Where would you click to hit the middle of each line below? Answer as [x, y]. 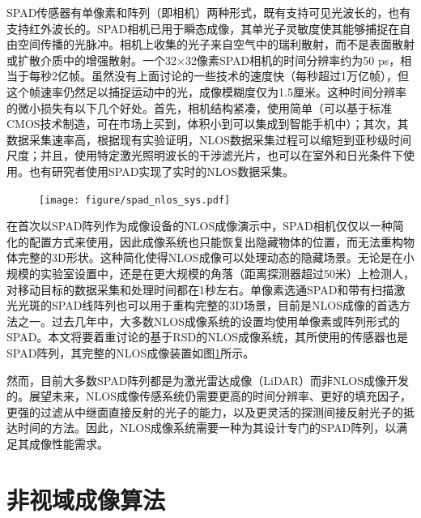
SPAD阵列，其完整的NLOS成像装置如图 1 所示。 [131, 352]
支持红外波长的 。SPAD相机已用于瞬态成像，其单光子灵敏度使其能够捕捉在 [203, 28]
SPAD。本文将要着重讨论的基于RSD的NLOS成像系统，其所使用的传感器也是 [208, 337]
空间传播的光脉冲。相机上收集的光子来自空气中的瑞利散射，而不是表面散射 [216, 44]
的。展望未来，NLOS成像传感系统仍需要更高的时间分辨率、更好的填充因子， [209, 396]
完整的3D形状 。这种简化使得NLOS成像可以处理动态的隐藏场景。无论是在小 [216, 257]
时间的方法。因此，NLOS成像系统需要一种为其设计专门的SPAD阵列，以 [207, 428]
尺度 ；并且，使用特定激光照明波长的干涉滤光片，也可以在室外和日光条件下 [205, 155]
